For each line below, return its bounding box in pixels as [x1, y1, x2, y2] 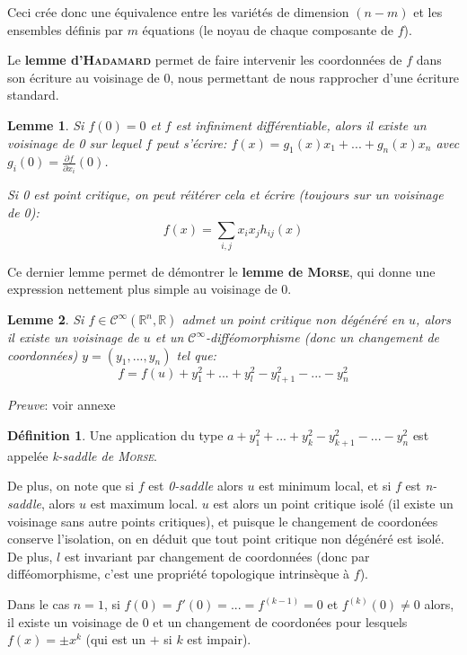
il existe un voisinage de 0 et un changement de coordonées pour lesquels [7, 612, 408, 631]
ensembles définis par [7, 20, 123, 39]
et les [413, 3, 443, 21]
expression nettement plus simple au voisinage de [7, 279, 278, 298]
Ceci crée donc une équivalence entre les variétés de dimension [7, 3, 349, 21]
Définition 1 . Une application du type [7, 426, 224, 445]
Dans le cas [7, 595, 70, 614]
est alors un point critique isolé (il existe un [213, 494, 454, 513]
